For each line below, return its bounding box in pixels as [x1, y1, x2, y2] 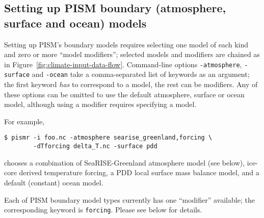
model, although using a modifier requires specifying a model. [4, 99, 197, 110]
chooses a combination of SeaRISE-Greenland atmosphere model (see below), [4, 157, 245, 168]
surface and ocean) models [4, 15, 147, 31]
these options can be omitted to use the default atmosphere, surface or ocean [4, 89, 245, 99]
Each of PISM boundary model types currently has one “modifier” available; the [4, 194, 255, 205]
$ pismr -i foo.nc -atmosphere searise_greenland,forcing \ [4, 134, 213, 142]
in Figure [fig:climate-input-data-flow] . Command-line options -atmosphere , [4, 59, 242, 69]
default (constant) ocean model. [4, 177, 103, 187]
